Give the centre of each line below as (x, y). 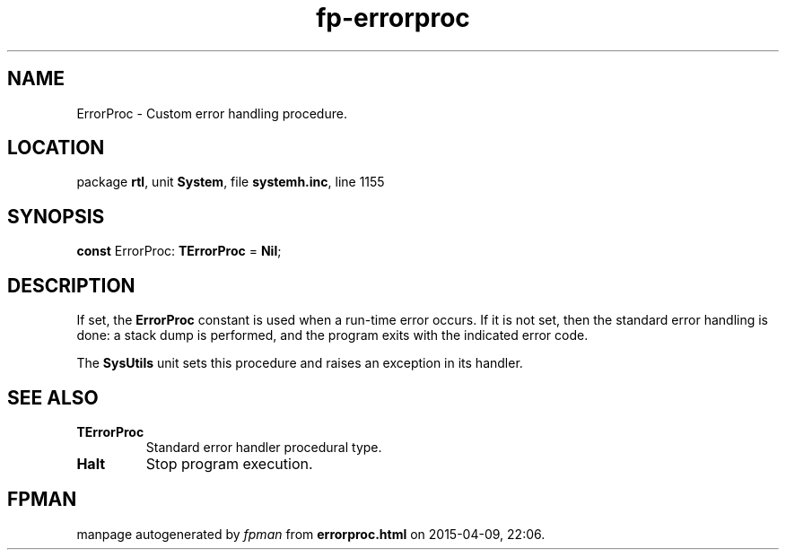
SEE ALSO (53, 397)
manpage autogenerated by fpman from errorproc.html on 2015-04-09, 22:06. (311, 534)
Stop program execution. (229, 463)
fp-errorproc (393, 18)
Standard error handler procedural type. (264, 447)
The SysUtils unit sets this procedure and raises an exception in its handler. (300, 363)
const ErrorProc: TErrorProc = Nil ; (179, 251)
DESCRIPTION (71, 285)
